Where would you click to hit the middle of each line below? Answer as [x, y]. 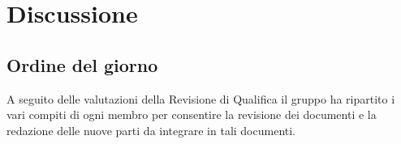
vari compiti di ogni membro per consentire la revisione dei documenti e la [192, 114]
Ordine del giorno [82, 64]
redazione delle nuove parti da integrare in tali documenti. [151, 130]
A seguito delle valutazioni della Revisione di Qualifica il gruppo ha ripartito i [201, 98]
